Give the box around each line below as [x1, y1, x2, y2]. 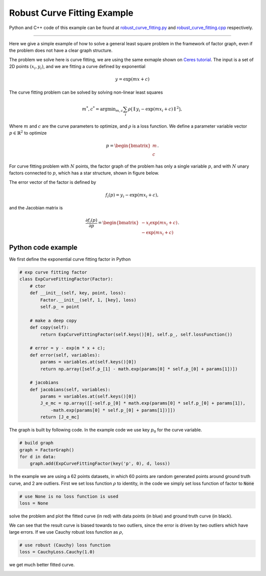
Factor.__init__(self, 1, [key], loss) [40, 297, 136, 303]
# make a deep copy [30, 318, 77, 323]
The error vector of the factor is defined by [9, 179, 96, 185]
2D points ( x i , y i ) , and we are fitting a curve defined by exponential [9, 64, 145, 70]
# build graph [19, 440, 54, 446]
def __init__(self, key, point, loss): [30, 290, 127, 296]
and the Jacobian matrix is [9, 205, 63, 211]
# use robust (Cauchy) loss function [19, 542, 111, 548]
